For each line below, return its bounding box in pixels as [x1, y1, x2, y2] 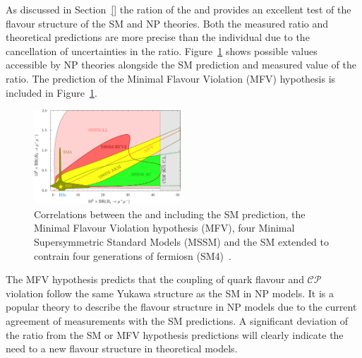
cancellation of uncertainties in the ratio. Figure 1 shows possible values [6, 43, 318, 58]
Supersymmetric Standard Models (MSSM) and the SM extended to [34, 234, 329, 249]
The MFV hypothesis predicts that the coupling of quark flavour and [6, 272, 304, 287]
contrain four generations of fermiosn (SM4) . [34, 248, 231, 263]
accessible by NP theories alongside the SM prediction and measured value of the [6, 57, 356, 72]
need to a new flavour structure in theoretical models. [6, 341, 238, 356]
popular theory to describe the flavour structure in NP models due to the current [6, 299, 357, 314]
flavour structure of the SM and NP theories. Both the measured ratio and [6, 16, 329, 30]
